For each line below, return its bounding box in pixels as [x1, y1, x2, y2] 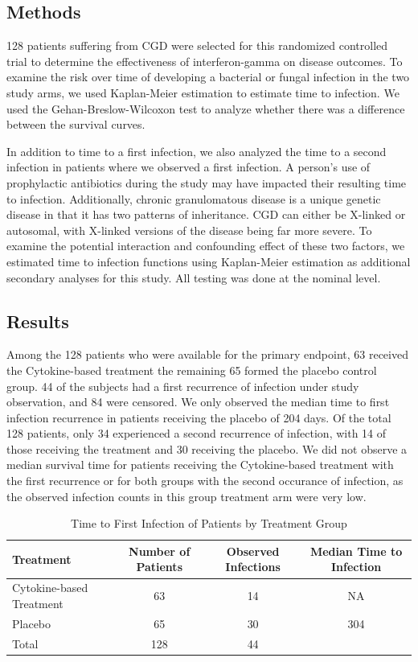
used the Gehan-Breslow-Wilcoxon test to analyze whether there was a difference [6, 100, 405, 117]
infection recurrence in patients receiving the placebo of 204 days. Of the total [6, 409, 391, 426]
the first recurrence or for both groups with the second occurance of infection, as [6, 472, 404, 489]
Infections [225, 558, 281, 575]
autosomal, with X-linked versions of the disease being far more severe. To [6, 221, 372, 238]
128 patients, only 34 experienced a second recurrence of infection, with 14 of [6, 425, 387, 442]
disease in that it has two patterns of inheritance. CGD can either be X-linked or [6, 206, 406, 223]
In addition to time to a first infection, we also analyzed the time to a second [6, 142, 387, 159]
